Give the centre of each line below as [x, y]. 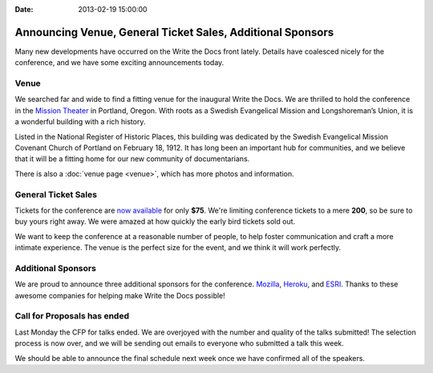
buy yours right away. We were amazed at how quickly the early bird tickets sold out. [155, 221]
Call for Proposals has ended [72, 316]
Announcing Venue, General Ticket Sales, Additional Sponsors [174, 32]
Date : [24, 9]
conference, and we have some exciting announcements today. [119, 63]
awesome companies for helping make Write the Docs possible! [120, 295]
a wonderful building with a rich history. [80, 122]
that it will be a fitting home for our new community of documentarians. [132, 159]
